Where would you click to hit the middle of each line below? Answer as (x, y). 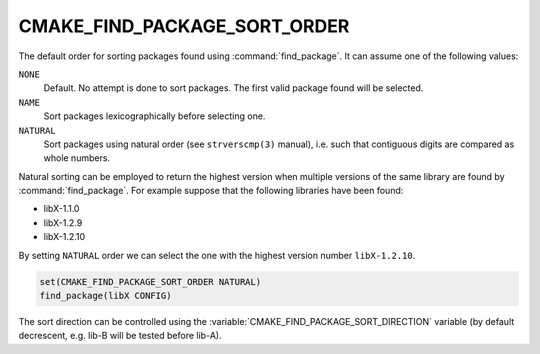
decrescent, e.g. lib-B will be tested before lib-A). (120, 336)
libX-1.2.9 (63, 222)
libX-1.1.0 (61, 209)
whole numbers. (76, 158)
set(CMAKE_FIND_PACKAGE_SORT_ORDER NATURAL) (150, 281)
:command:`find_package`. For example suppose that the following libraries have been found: (211, 191)
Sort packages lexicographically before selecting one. (154, 116)
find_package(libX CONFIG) (105, 295)
